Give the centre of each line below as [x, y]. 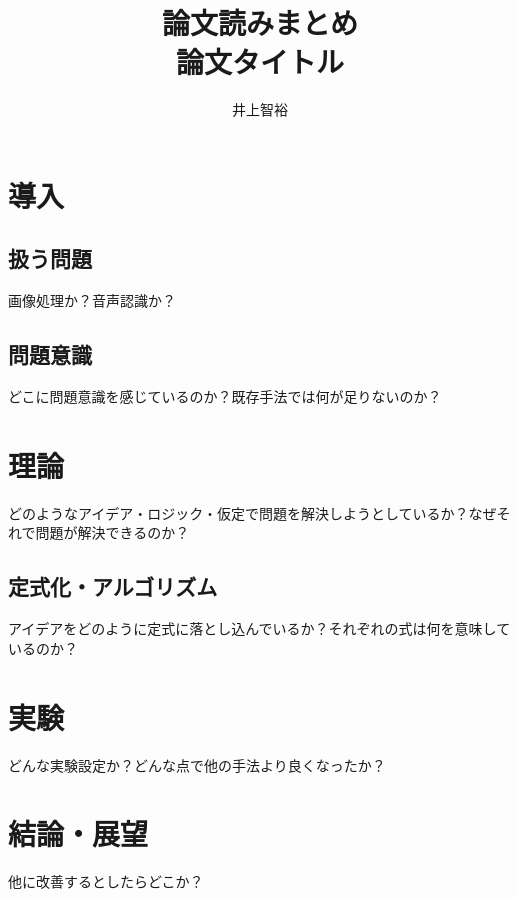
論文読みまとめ [259, 22]
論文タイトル [259, 61]
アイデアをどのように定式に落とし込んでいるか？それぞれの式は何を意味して [259, 628]
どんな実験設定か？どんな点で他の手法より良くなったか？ [197, 764]
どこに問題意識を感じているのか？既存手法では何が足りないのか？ [225, 396]
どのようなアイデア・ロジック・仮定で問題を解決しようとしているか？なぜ [252, 512]
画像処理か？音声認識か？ [92, 300]
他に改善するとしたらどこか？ [106, 881]
